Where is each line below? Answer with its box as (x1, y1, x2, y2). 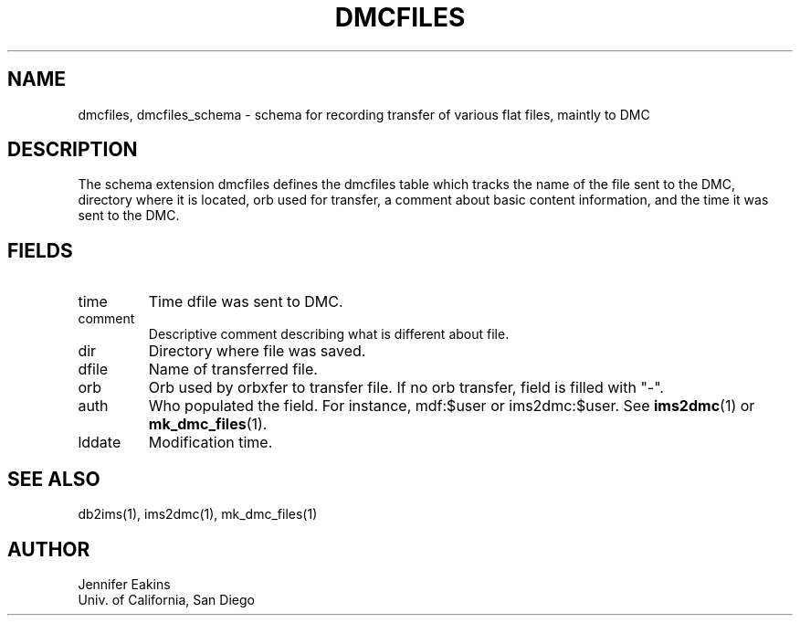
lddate (78, 433, 121, 452)
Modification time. (148, 433, 273, 452)
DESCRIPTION (7, 138, 138, 162)
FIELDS (7, 238, 73, 262)
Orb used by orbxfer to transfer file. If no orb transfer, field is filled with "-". (148, 378, 664, 397)
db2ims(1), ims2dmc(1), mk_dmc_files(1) (78, 506, 318, 523)
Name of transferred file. (148, 360, 318, 379)
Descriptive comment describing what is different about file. (148, 326, 510, 343)
